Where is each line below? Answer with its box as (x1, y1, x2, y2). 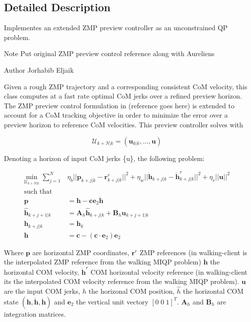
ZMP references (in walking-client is (139, 247, 248, 257)
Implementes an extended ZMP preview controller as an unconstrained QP (4, 22, 228, 33)
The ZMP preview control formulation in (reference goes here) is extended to (4, 100, 234, 110)
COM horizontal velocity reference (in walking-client (90, 266, 248, 277)
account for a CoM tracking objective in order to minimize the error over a (4, 110, 228, 120)
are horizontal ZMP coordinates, (32, 247, 129, 257)
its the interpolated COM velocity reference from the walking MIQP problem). (4, 276, 239, 286)
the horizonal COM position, (88, 286, 175, 296)
